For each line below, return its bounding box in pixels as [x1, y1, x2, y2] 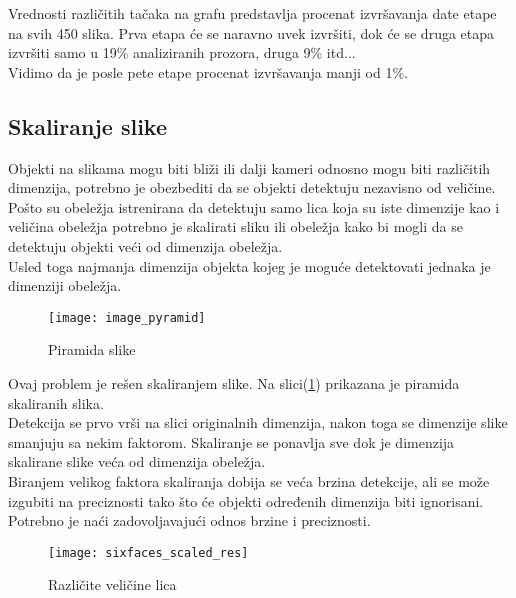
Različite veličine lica [48, 574, 177, 595]
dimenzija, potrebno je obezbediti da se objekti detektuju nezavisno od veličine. [8, 177, 496, 198]
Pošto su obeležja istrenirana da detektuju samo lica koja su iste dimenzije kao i [8, 196, 500, 217]
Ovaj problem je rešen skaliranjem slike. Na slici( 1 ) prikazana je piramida [8, 372, 460, 393]
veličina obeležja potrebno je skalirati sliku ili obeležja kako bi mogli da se [8, 216, 463, 237]
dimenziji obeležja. [8, 275, 122, 296]
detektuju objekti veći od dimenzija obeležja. [8, 235, 283, 256]
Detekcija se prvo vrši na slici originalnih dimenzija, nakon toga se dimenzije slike [8, 412, 508, 433]
